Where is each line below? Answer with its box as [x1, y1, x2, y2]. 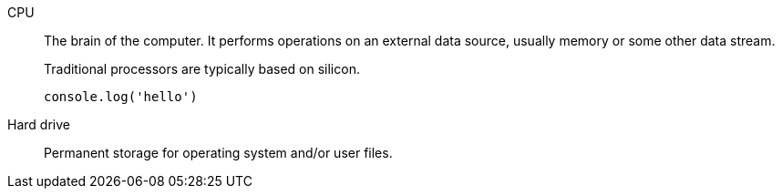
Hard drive [7, 117, 70, 132]
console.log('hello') [44, 89, 198, 104]
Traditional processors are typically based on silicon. [44, 61, 360, 77]
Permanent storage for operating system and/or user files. [44, 145, 393, 160]
